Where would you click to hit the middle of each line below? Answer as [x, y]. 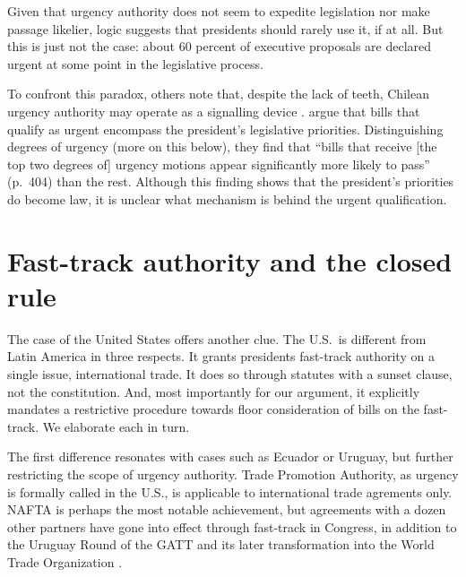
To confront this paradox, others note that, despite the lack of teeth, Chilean [218, 94]
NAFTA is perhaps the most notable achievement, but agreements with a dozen [227, 509]
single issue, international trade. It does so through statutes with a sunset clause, [230, 374]
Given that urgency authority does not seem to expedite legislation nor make [219, 11]
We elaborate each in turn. [116, 426]
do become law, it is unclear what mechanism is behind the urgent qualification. [227, 198]
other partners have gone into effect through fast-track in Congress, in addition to [232, 526]
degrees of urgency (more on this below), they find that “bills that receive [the [222, 146]
